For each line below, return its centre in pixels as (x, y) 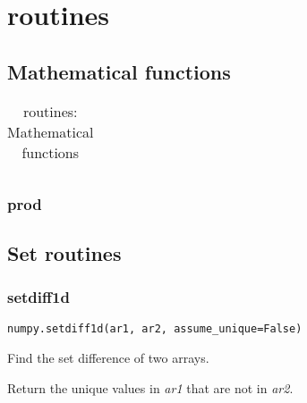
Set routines (64, 252)
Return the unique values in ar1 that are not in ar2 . (150, 387)
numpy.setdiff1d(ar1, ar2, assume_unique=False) (155, 329)
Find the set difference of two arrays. (108, 358)
